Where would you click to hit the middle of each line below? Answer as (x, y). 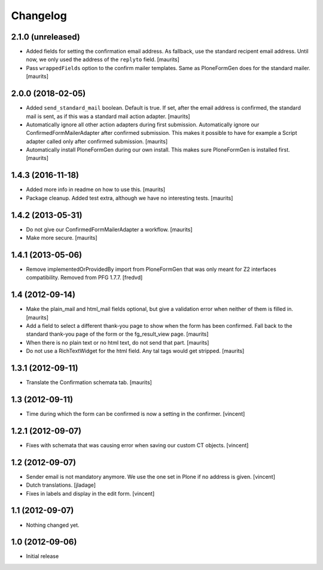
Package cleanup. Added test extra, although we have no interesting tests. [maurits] (129, 198)
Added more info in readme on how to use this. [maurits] (96, 189)
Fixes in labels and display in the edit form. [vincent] (90, 493)
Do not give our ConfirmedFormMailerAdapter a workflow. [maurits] (109, 229)
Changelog (39, 16)
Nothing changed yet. (53, 525)
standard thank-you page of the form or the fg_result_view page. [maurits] (117, 334)
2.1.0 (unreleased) (45, 37)
